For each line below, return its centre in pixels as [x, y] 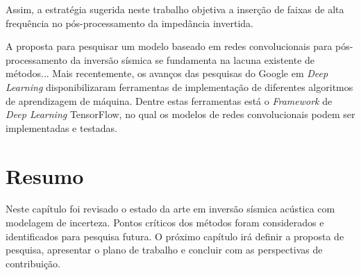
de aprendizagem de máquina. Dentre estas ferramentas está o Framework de [169, 100]
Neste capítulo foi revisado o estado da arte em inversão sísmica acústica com [170, 209]
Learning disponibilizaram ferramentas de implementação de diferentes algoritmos [179, 86]
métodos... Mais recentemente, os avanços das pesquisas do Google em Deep [167, 73]
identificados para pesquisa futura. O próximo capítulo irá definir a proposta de [175, 236]
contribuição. [33, 263]
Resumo [45, 175]
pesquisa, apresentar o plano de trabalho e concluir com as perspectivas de [164, 250]
